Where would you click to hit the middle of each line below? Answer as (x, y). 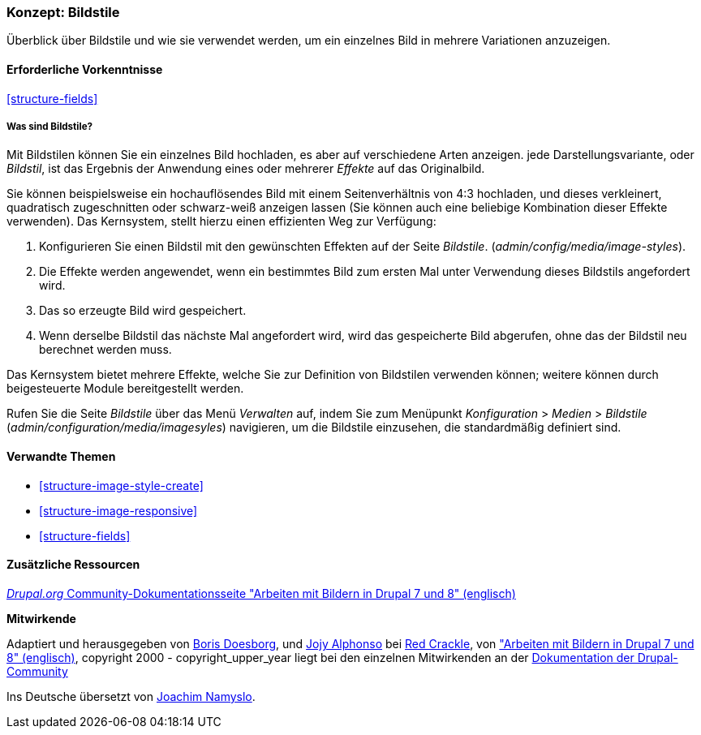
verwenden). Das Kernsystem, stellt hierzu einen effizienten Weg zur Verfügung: (221, 221)
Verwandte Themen (61, 456)
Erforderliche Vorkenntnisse (85, 69)
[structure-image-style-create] (121, 485)
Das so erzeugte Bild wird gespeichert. (143, 311)
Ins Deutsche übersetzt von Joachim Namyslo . (131, 696)
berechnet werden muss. (105, 350)
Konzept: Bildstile (63, 12)
